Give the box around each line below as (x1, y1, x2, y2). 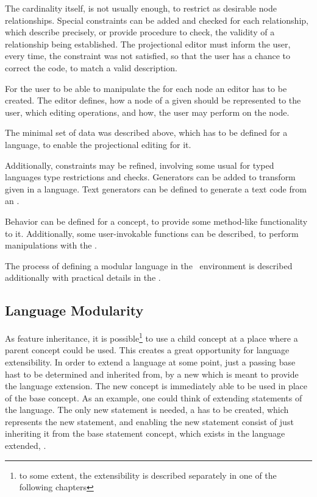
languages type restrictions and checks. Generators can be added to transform (5, 171, 296, 183)
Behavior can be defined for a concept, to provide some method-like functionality (5, 214, 308, 227)
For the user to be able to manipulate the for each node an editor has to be (5, 82, 287, 94)
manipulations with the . (5, 239, 97, 252)
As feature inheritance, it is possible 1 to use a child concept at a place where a (5, 330, 298, 344)
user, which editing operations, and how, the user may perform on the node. (5, 105, 290, 118)
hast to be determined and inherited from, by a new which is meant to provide (5, 367, 299, 380)
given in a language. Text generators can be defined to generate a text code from (5, 182, 307, 195)
